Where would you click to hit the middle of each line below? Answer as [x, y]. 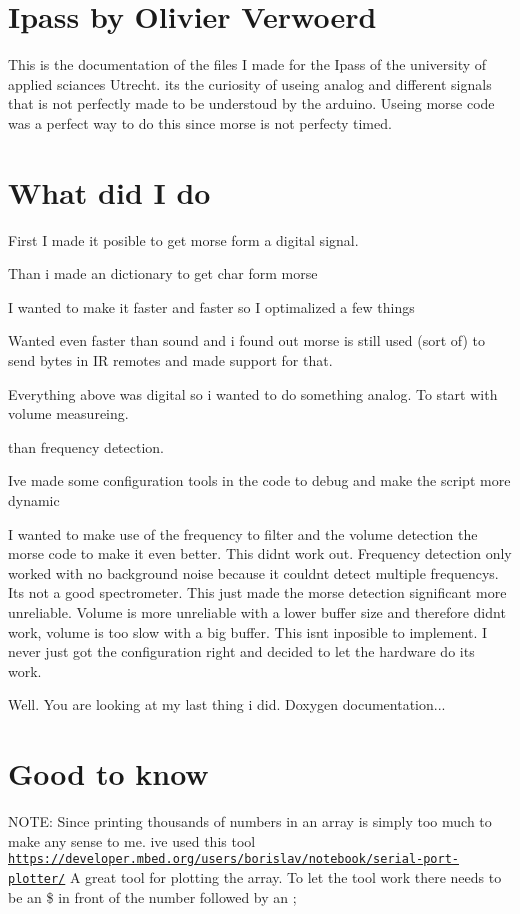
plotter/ [37, 878]
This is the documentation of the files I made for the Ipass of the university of [247, 64]
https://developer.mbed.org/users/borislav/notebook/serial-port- [234, 859]
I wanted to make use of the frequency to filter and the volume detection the [243, 533]
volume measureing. [68, 413]
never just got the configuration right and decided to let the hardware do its [241, 651]
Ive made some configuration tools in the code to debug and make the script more [259, 480]
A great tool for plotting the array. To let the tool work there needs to [285, 876]
